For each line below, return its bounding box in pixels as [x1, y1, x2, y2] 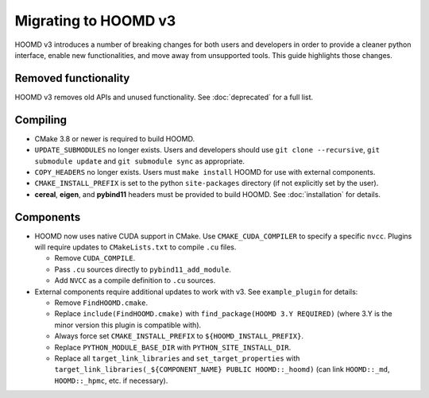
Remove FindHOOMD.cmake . [54, 298, 149, 307]
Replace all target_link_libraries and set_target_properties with [54, 354, 300, 363]
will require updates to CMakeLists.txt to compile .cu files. [34, 242, 237, 252]
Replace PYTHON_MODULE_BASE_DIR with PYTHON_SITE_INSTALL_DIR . [54, 342, 292, 352]
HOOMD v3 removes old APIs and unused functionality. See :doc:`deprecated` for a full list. [14, 92, 314, 102]
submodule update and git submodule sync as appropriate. [34, 156, 245, 166]
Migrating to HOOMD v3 [14, 12, 176, 29]
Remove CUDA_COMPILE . [54, 253, 136, 263]
